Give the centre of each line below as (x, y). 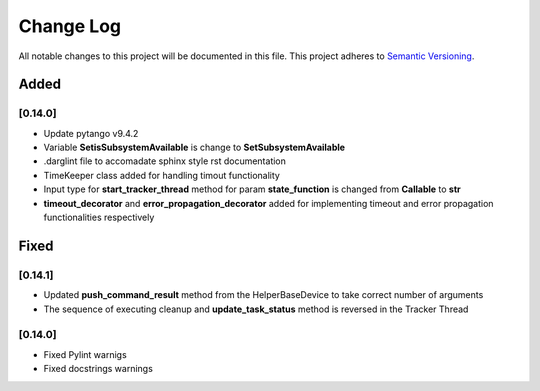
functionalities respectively (99, 217)
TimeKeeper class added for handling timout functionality (161, 175)
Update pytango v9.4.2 (91, 133)
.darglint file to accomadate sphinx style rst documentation (165, 161)
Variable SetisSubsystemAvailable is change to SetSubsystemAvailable (194, 147)
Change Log (70, 26)
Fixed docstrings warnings (98, 369)
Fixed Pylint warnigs (85, 354)
